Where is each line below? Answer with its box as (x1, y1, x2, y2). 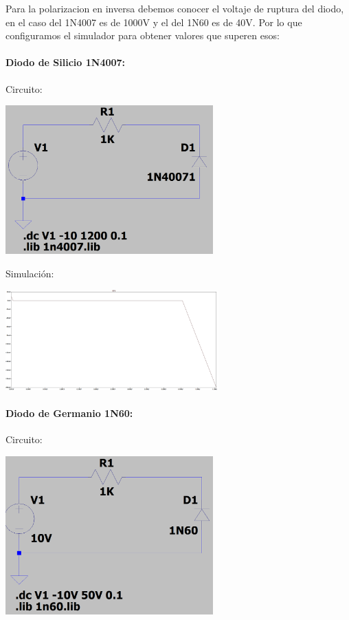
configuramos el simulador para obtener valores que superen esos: (5, 28, 280, 43)
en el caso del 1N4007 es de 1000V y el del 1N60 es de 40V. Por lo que (5, 14, 302, 29)
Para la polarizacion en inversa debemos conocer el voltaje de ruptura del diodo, (5, 1, 344, 15)
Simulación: (5, 266, 54, 280)
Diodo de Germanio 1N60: (5, 405, 133, 420)
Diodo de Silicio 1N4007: (5, 55, 126, 70)
